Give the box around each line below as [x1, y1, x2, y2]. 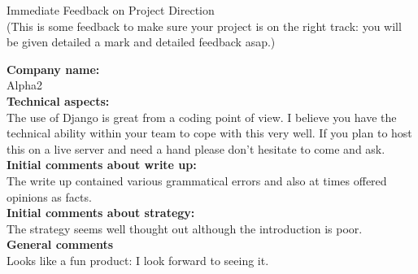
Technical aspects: [7, 92, 110, 109]
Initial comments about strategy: [7, 204, 195, 221]
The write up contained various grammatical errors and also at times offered [7, 172, 387, 189]
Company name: [7, 60, 100, 77]
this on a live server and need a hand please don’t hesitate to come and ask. [7, 140, 385, 157]
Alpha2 [7, 76, 42, 94]
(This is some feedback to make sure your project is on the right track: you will [7, 17, 402, 34]
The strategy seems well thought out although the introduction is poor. [7, 220, 363, 237]
